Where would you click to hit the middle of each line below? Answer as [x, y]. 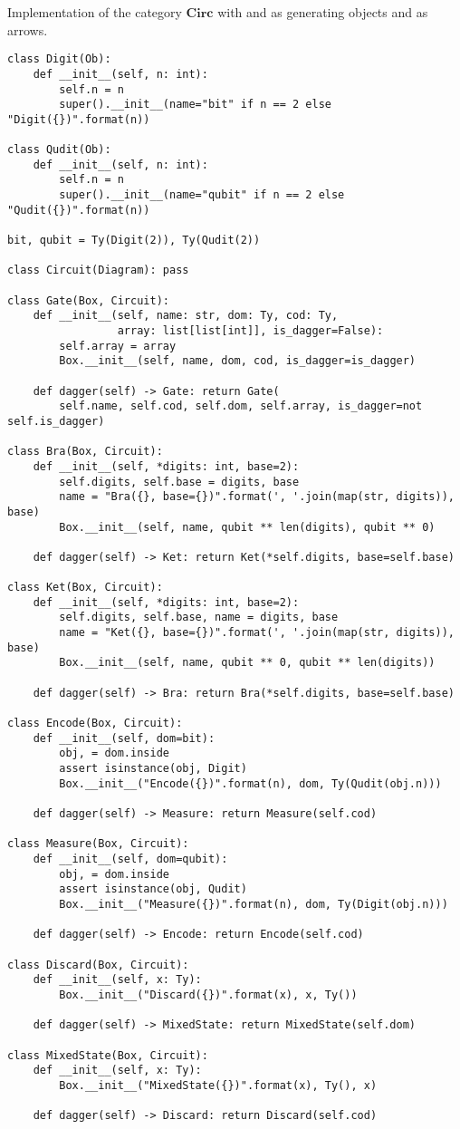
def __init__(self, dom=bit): [124, 738]
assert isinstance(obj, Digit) [153, 769]
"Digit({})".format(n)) [79, 119]
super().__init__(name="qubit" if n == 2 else [202, 195]
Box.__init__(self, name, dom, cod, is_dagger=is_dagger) [238, 361]
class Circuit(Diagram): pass [98, 270]
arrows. [28, 29]
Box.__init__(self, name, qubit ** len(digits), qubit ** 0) [247, 527]
